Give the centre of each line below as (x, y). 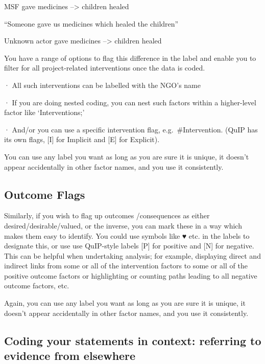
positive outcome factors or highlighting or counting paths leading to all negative (131, 275)
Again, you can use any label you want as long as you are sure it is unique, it (125, 303)
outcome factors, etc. (37, 286)
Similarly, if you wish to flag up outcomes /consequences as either (107, 215)
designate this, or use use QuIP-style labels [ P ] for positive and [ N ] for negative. (129, 246)
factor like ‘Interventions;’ (44, 112)
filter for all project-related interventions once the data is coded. (105, 68)
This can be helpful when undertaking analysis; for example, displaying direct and (132, 255)
